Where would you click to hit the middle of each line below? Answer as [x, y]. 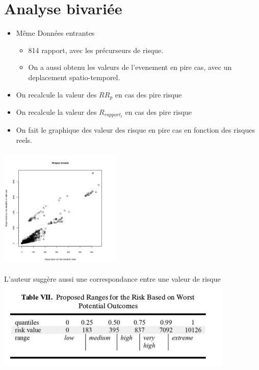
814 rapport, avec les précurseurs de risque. [96, 50]
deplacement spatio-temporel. [74, 77]
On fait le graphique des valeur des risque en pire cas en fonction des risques [135, 130]
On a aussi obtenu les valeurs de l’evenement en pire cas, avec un [130, 67]
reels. [24, 140]
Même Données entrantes [55, 33]
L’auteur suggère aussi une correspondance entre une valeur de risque [112, 278]
